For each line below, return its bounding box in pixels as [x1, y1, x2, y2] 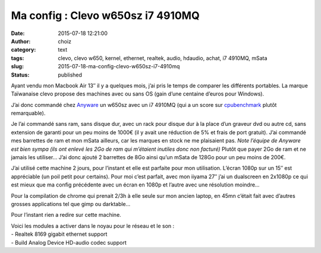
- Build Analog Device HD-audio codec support [11, 239, 127, 246]
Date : [11, 30, 25, 37]
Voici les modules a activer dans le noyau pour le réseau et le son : [11, 222, 175, 229]
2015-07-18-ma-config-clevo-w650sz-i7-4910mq [58, 63, 180, 70]
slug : [11, 63, 24, 70]
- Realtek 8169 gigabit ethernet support [11, 230, 108, 238]
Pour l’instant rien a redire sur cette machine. [11, 211, 121, 219]
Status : [11, 71, 30, 78]
